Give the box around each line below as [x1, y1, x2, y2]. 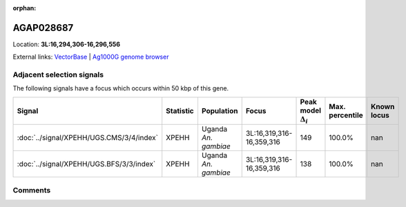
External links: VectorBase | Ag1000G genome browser [12, 52, 169, 61]
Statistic [166, 106, 195, 116]
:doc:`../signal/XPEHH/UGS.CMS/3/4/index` [17, 133, 159, 143]
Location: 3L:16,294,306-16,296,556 [12, 40, 121, 48]
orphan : [12, 4, 37, 12]
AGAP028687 [12, 21, 74, 34]
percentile [329, 110, 364, 120]
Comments [12, 185, 51, 195]
